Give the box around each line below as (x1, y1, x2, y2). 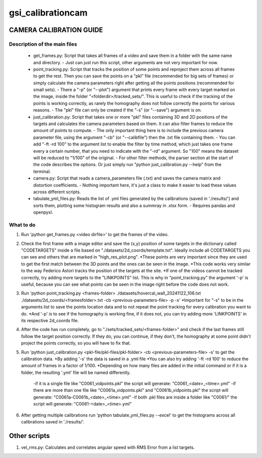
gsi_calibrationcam (9, 7, 88, 18)
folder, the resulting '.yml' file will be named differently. (21, 369, 131, 375)
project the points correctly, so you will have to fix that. (21, 340, 131, 346)
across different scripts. (33, 189, 81, 195)
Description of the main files (9, 40, 77, 47)
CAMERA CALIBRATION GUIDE (9, 26, 103, 34)
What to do (9, 221, 36, 228)
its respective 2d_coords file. (21, 317, 79, 323)
